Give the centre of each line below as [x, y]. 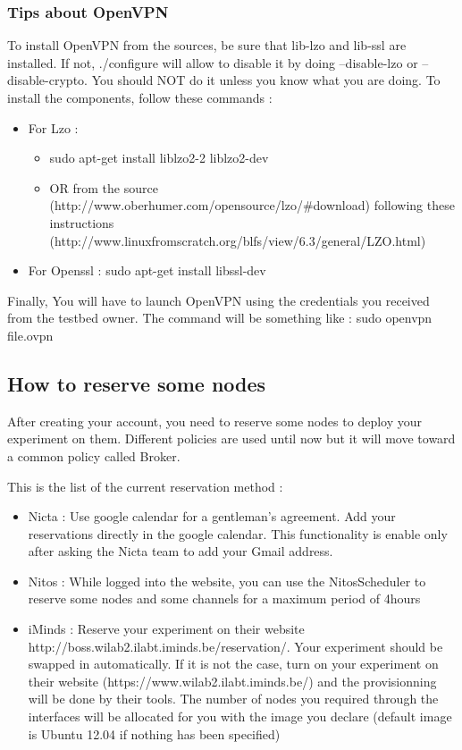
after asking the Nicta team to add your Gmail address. [181, 551]
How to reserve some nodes [137, 383]
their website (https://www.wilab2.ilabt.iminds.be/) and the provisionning [232, 681]
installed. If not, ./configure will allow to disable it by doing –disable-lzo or [213, 62]
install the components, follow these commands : [140, 97]
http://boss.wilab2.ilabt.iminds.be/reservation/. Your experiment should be [235, 646]
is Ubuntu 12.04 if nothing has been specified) [154, 733]
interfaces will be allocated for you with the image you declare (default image [240, 716]
